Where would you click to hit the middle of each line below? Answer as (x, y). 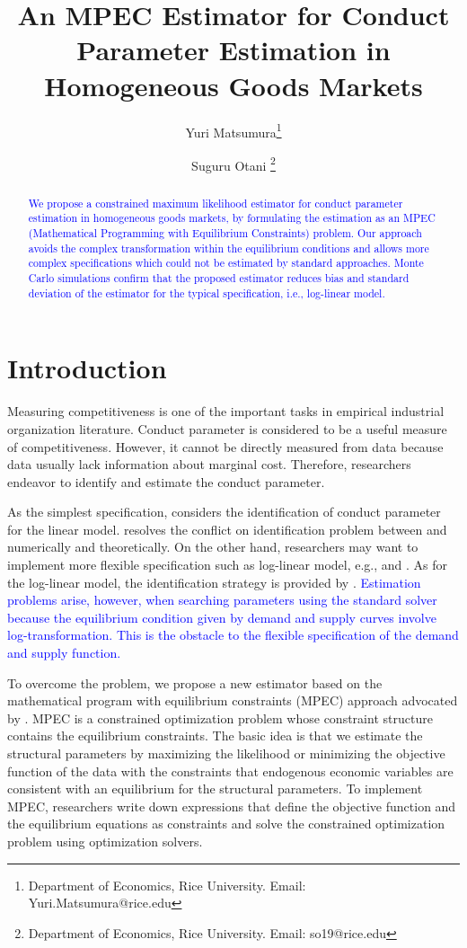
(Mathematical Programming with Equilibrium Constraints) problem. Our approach (225, 233)
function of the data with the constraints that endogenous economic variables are (230, 771)
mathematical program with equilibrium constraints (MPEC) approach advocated (233, 700)
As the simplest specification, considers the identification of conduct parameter (224, 512)
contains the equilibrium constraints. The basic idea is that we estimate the (215, 735)
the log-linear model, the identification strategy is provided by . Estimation (214, 582)
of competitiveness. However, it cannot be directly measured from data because (225, 446)
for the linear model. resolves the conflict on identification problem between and (227, 529)
